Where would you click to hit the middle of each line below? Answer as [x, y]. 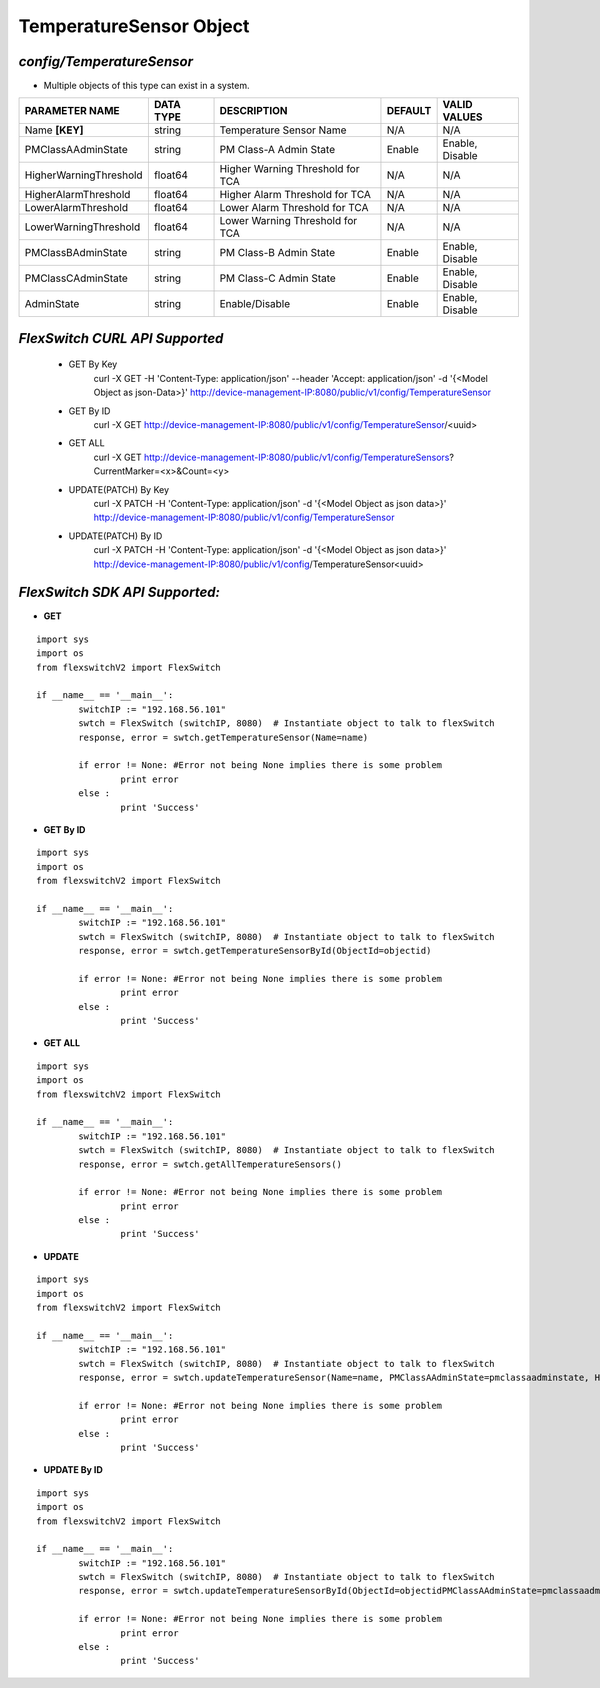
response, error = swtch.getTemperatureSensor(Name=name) [223, 737]
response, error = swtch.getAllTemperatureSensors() [210, 1164]
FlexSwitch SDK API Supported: [119, 592]
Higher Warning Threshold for [289, 169]
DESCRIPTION [254, 111]
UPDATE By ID [73, 1470]
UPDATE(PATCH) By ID [115, 536]
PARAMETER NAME [72, 111]
